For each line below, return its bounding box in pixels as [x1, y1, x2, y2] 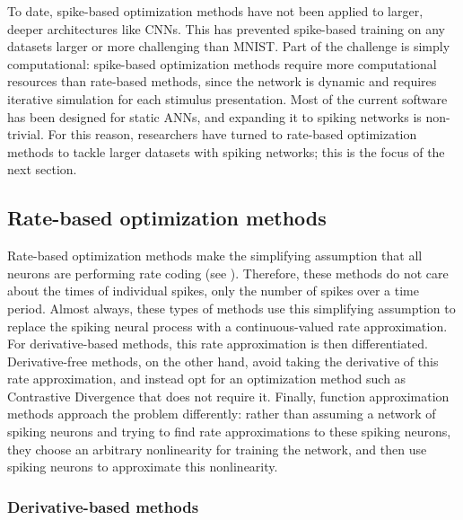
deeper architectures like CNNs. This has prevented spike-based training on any [7, 19, 445, 38]
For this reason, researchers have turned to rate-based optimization [48, 125, 417, 144]
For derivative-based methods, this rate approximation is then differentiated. [7, 334, 428, 353]
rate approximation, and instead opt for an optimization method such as [7, 369, 406, 388]
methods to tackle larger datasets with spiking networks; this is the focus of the [7, 142, 445, 161]
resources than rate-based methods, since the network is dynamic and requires [7, 72, 437, 91]
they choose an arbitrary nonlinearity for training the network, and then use [7, 439, 427, 458]
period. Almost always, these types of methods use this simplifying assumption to [7, 298, 456, 317]
